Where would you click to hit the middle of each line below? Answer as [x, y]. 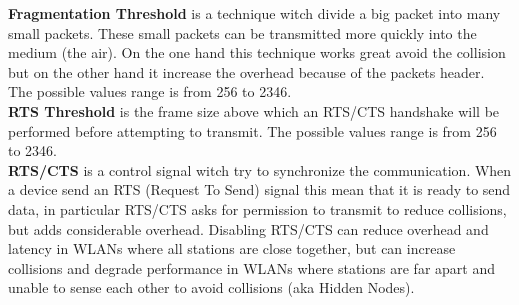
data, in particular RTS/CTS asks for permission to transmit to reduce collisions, [257, 208]
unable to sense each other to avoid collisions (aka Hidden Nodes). [211, 287]
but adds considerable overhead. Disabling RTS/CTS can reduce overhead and [248, 228]
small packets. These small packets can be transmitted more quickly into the [242, 32]
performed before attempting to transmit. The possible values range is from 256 [252, 130]
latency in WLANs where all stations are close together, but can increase [232, 248]
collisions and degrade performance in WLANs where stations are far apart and [251, 267]
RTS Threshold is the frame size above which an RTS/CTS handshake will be [254, 110]
